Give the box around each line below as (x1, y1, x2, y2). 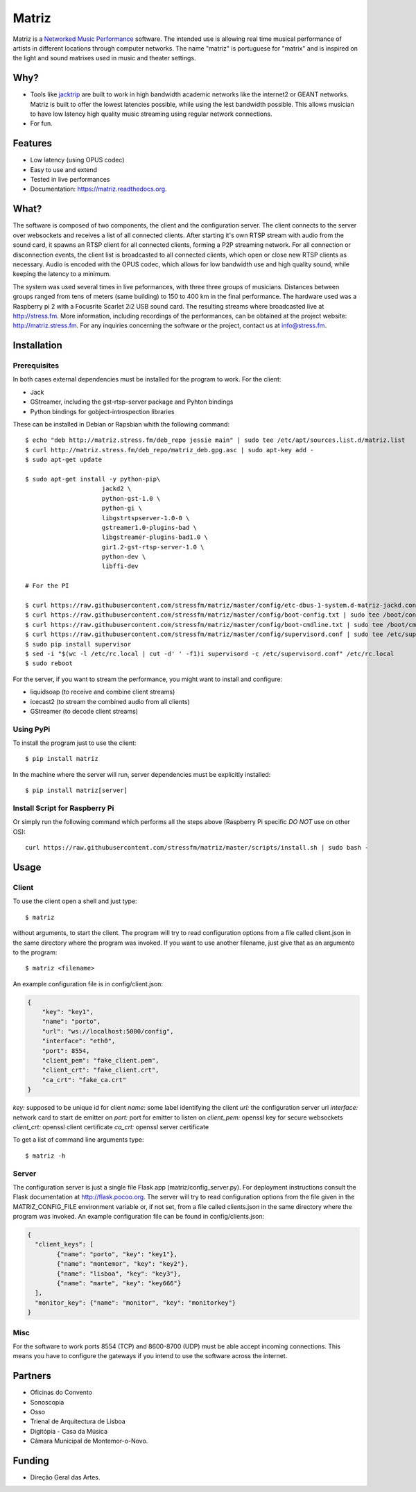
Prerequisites (12, 361, 59, 370)
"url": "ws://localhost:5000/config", (42, 1027, 174, 1035)
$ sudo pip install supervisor (25, 640, 132, 648)
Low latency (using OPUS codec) (30, 156, 125, 164)
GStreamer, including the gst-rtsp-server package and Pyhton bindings (30, 397, 234, 406)
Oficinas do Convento (30, 1388, 93, 1397)
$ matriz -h (25, 1151, 66, 1160)
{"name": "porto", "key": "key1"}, (56, 1250, 178, 1258)
